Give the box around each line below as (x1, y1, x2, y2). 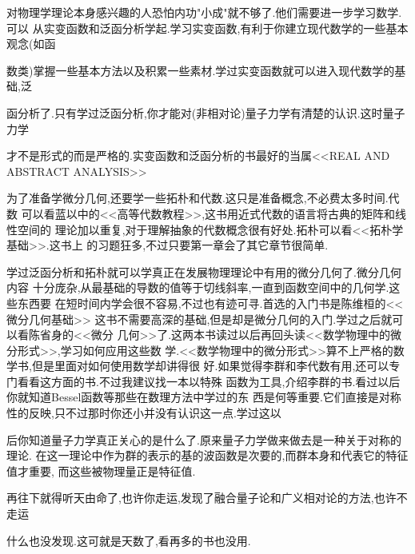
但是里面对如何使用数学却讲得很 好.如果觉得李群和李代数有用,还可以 (31, 357, 389, 374)
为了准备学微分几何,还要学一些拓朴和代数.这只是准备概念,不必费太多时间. (6, 189, 389, 206)
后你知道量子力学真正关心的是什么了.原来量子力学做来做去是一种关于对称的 (6, 431, 401, 448)
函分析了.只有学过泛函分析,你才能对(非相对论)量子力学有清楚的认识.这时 (6, 104, 383, 121)
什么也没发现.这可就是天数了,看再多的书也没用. (6, 532, 251, 548)
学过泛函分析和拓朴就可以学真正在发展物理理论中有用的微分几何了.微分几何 (6, 263, 401, 280)
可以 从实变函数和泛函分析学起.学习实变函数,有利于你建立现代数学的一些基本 (6, 19, 409, 36)
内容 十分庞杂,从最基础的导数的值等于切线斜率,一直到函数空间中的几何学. (6, 279, 389, 296)
